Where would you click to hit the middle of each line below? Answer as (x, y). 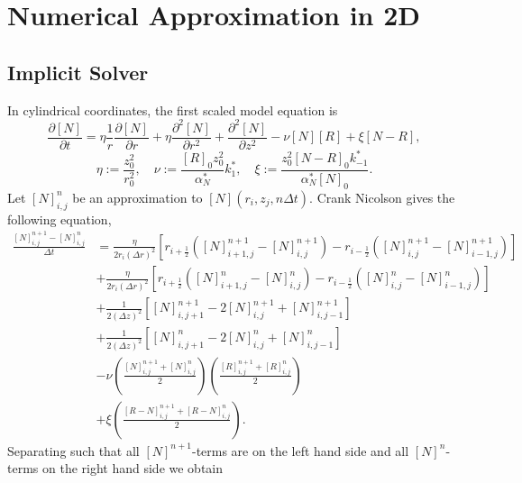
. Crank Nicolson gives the (382, 197)
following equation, (60, 219)
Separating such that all (73, 450)
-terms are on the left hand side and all (300, 450)
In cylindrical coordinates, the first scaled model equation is (173, 109)
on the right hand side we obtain (133, 468)
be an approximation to (137, 197)
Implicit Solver (78, 72)
